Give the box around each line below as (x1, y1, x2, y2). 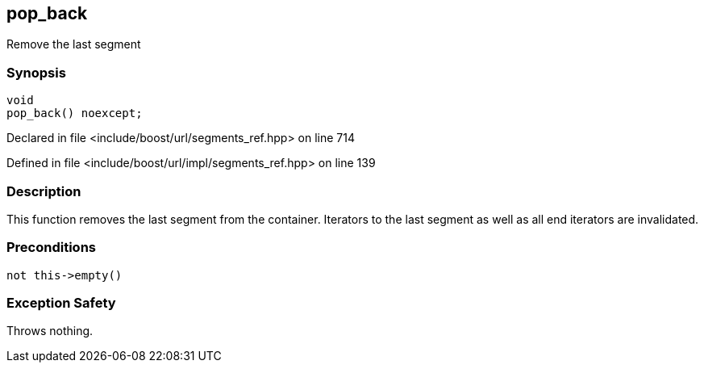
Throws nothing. (6, 324, 94, 338)
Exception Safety (6, 295, 116, 312)
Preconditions (6, 239, 97, 256)
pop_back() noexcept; (6, 107, 143, 120)
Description (6, 182, 81, 199)
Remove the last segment (6, 37, 141, 52)
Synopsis (6, 64, 66, 81)
